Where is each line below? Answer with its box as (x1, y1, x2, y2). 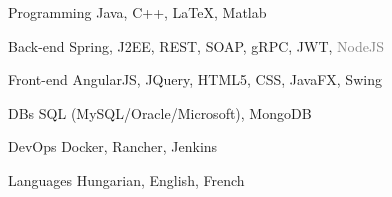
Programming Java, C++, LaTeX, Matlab (8, 2, 267, 22)
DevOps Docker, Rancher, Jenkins (8, 136, 218, 157)
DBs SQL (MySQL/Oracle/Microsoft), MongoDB (8, 102, 312, 123)
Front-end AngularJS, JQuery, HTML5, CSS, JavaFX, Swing (8, 69, 382, 90)
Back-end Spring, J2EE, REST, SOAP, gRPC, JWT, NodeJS (8, 35, 384, 56)
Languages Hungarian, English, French (8, 169, 245, 190)
